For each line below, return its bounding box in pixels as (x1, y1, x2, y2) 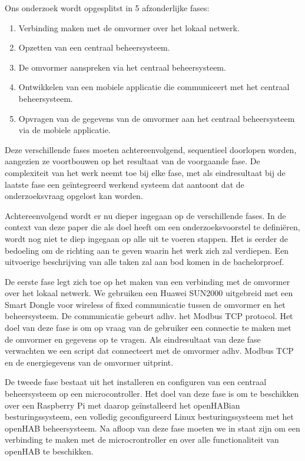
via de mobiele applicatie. (18, 124, 111, 136)
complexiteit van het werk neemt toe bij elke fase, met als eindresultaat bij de (5, 166, 286, 178)
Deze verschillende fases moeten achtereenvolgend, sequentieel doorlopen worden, (5, 143, 297, 155)
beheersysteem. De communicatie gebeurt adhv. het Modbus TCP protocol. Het (5, 310, 293, 322)
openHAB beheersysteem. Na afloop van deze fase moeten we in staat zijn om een (5, 422, 300, 434)
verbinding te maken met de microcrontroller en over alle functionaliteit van (5, 433, 279, 446)
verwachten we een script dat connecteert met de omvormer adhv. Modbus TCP (5, 344, 294, 357)
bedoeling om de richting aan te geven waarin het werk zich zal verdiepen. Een (5, 244, 289, 256)
